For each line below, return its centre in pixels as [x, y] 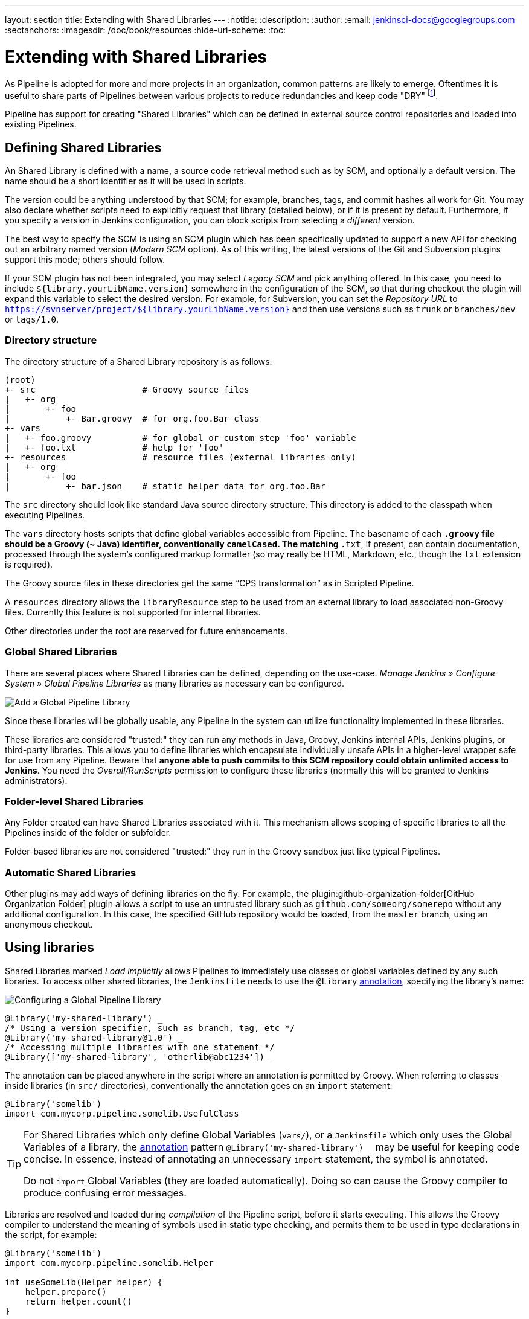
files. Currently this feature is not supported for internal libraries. [133, 612]
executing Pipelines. [45, 515]
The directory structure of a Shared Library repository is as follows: [139, 361]
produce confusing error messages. [105, 1192]
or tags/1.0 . [32, 319]
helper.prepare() [66, 1292]
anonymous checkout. [49, 924]
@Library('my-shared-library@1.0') [89, 1037]
